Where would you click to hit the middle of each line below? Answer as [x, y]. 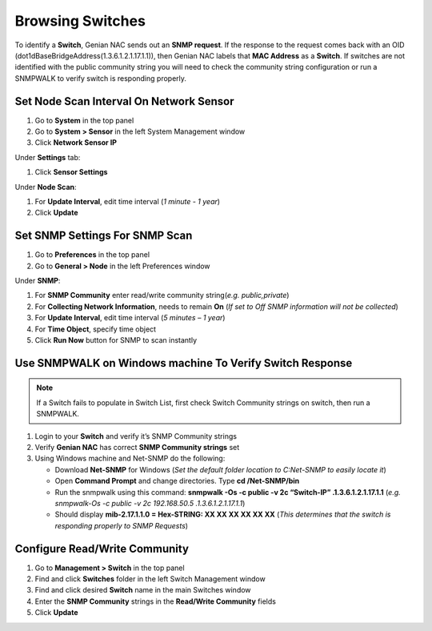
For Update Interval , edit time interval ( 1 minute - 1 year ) [127, 201]
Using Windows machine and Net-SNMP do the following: [130, 458]
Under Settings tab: [48, 157]
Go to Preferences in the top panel [92, 255]
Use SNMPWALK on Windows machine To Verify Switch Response [184, 363]
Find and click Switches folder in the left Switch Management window [150, 579]
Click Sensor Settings [71, 172]
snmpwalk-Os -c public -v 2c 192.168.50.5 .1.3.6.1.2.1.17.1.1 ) [150, 503]
